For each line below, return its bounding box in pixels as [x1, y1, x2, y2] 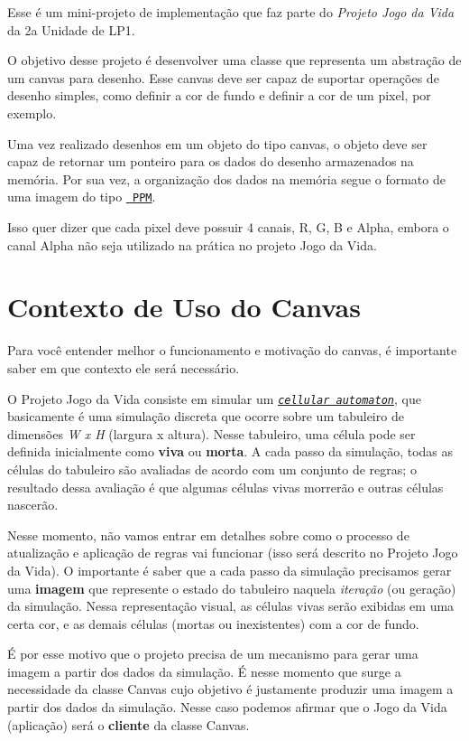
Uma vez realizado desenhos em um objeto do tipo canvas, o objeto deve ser [7, 134, 428, 153]
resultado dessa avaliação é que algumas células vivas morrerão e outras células [7, 477, 444, 496]
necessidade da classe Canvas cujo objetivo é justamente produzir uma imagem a [7, 680, 454, 699]
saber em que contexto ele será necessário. [7, 358, 240, 377]
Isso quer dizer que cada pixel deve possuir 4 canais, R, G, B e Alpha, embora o [7, 218, 449, 236]
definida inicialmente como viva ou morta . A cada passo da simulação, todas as [7, 442, 454, 461]
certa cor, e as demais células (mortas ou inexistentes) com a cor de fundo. [7, 614, 419, 633]
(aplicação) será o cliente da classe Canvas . [7, 715, 250, 734]
